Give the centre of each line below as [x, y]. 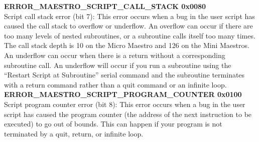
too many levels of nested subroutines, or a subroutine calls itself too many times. [130, 35]
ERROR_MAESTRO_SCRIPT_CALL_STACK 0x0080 [105, 6]
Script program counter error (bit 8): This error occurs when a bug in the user [125, 104]
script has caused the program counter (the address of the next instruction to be [128, 114]
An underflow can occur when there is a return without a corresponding [115, 55]
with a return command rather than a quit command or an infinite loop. [115, 84]
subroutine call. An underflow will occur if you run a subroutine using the [118, 65]
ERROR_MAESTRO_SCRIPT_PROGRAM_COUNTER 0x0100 [123, 94]
